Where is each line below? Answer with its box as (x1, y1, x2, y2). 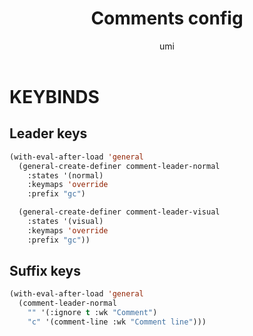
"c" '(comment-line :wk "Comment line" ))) (27, 317, 207, 327)
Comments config (90, 7, 244, 30)
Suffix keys (9, 263, 81, 280)
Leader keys (9, 125, 88, 142)
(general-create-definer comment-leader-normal (18, 161, 221, 171)
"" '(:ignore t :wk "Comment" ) (27, 308, 158, 318)
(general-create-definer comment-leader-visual (18, 207, 221, 217)
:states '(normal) (27, 170, 104, 181)
